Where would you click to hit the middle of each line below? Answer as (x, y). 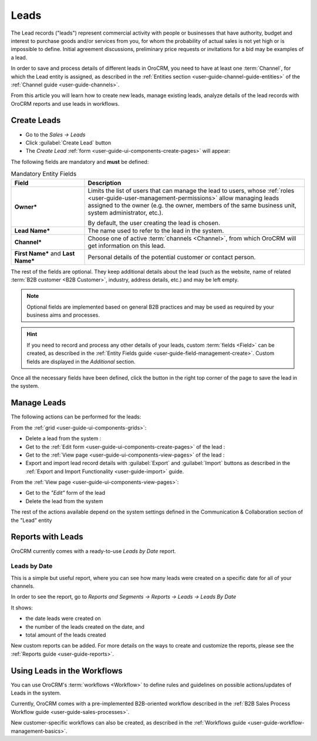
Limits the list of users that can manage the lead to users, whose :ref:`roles (191, 190)
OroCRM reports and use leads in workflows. (65, 103)
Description (104, 183)
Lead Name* (32, 230)
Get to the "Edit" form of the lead (65, 493)
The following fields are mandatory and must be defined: (80, 162)
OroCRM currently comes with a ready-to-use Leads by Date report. (93, 551)
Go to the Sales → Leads (55, 135)
